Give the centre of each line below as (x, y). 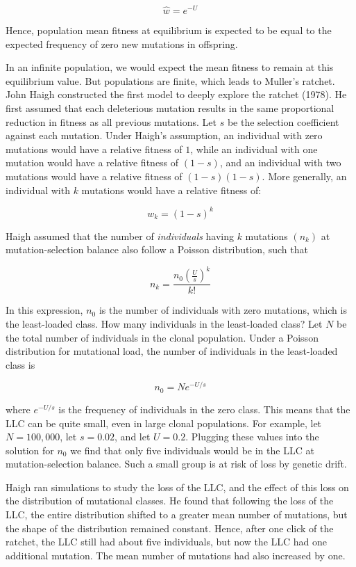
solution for (30, 450)
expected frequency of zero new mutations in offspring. (122, 43)
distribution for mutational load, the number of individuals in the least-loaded (172, 351)
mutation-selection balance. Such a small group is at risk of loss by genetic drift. (176, 464)
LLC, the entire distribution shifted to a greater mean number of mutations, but (177, 514)
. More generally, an (304, 176)
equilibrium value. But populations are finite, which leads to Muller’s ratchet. (170, 80)
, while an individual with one (254, 149)
